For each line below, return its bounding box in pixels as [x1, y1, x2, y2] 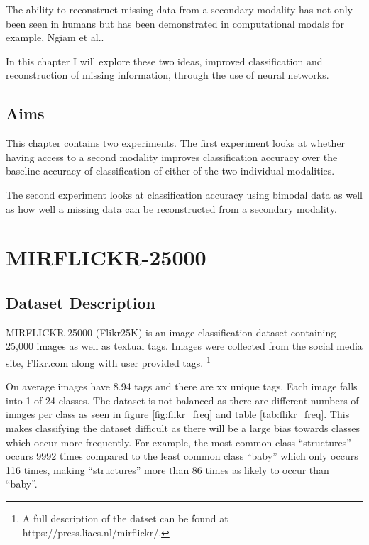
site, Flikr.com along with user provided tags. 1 [6, 353, 211, 370]
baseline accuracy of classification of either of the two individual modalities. [6, 163, 335, 178]
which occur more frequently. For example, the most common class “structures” [6, 434, 351, 449]
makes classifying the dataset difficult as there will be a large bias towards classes [6, 420, 360, 435]
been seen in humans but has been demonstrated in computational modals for [6, 16, 344, 31]
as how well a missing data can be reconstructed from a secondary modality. [6, 201, 337, 216]
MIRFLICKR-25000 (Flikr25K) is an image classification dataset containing [6, 324, 336, 339]
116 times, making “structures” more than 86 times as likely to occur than [6, 462, 329, 477]
